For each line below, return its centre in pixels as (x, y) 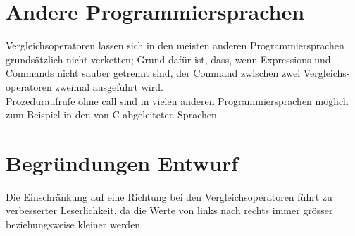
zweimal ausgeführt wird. (109, 86)
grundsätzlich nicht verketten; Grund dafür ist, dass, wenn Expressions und (168, 59)
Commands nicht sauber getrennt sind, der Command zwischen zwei (153, 73)
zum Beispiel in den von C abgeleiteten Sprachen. (113, 114)
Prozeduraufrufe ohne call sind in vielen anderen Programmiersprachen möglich (177, 100)
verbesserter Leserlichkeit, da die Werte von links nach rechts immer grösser (169, 210)
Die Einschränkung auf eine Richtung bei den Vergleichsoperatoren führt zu (169, 196)
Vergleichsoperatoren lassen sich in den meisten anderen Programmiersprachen (175, 45)
